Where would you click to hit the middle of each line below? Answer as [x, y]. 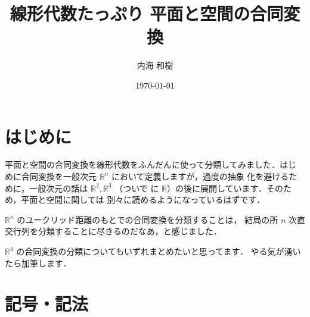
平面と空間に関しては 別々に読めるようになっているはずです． [143, 200]
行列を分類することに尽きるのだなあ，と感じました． [117, 231]
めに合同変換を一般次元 [51, 176]
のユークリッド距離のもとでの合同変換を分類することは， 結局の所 [148, 219]
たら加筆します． [38, 263]
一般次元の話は [59, 188]
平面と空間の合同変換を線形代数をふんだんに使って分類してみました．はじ [151, 164]
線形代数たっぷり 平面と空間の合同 [147, 13]
